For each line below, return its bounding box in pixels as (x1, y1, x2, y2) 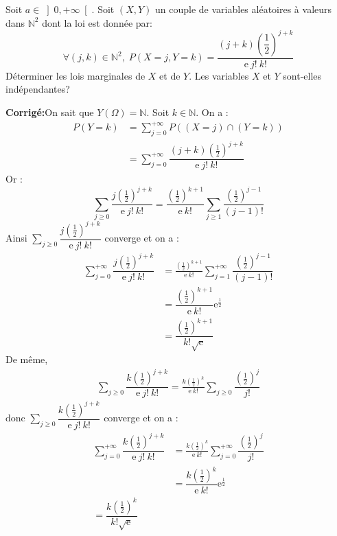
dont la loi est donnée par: (42, 15, 152, 30)
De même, (5, 352, 48, 366)
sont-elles (283, 68, 322, 82)
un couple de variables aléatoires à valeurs (155, 2, 332, 16)
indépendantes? (5, 82, 70, 96)
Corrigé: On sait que (5, 104, 94, 119)
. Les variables (189, 68, 249, 82)
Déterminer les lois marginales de (5, 68, 146, 82)
